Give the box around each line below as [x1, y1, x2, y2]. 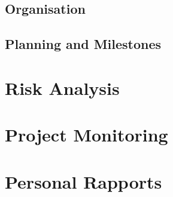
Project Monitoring [5, 122, 168, 147]
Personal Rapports [5, 169, 162, 193]
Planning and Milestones [5, 35, 162, 53]
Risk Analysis [5, 75, 120, 100]
